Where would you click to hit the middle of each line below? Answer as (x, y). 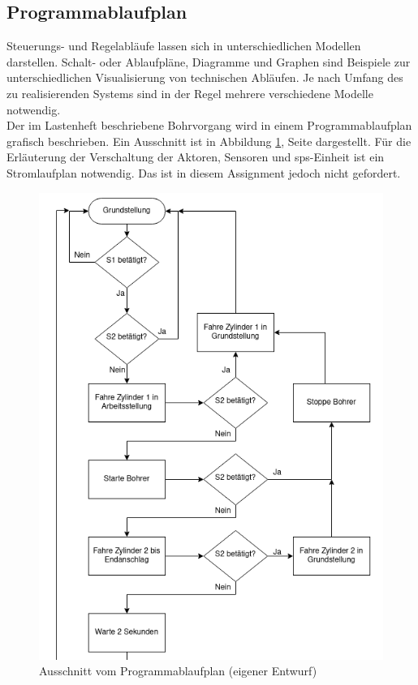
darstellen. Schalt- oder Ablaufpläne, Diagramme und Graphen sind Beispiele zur (209, 61)
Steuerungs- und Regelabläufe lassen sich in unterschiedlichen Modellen (184, 46)
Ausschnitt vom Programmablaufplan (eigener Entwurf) (178, 671)
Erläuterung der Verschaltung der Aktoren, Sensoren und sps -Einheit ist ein (196, 157)
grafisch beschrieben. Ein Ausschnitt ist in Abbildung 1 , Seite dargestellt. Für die (209, 141)
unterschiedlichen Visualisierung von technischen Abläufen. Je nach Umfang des (205, 77)
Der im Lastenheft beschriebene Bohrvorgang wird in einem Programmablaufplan (209, 125)
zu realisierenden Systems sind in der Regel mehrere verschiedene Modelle (190, 93)
